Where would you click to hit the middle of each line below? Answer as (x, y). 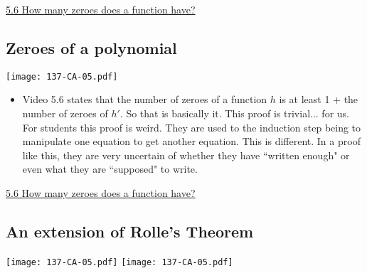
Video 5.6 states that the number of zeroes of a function (145, 99)
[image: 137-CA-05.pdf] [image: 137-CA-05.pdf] (119, 262)
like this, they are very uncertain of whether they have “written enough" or (186, 155)
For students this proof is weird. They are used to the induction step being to (192, 127)
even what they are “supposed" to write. (110, 169)
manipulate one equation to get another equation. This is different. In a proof (191, 141)
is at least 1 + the (319, 99)
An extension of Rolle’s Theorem (130, 231)
